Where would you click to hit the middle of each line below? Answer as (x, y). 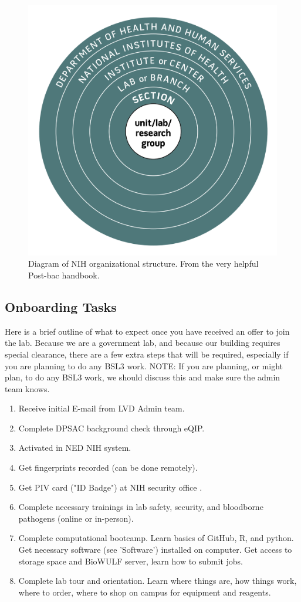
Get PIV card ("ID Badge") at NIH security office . (110, 487)
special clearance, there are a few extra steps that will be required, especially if (147, 354)
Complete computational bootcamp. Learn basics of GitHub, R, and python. (156, 538)
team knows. (27, 388)
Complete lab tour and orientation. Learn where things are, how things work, (158, 581)
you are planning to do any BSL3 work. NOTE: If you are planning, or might (144, 365)
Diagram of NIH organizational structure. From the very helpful (143, 263)
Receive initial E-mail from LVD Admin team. (102, 408)
